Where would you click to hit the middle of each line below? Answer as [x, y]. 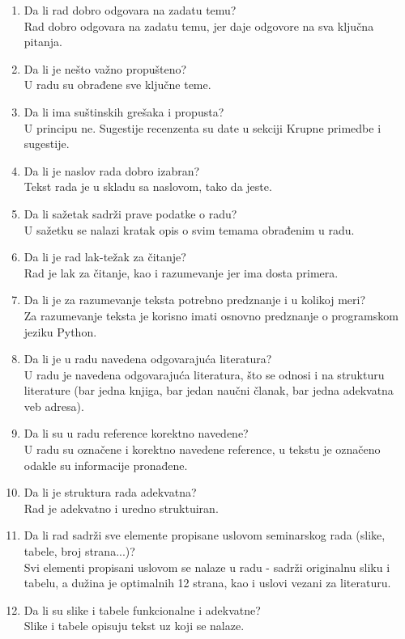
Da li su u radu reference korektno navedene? [136, 433]
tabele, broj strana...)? [79, 551]
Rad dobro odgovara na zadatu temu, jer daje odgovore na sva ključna [199, 25]
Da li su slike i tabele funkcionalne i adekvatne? [142, 609]
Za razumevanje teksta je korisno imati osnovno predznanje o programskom [211, 315]
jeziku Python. [60, 331]
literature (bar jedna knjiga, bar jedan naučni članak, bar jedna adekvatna [209, 390]
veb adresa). [54, 406]
